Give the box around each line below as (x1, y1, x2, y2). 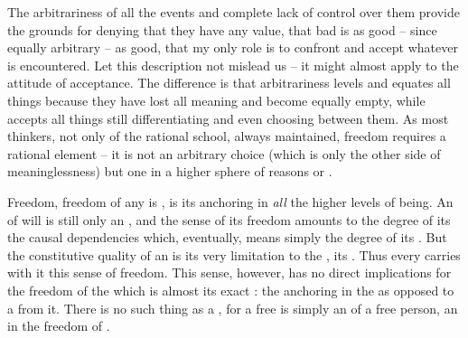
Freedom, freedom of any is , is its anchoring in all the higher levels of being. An (7, 192, 454, 211)
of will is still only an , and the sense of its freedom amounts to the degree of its (7, 210, 451, 229)
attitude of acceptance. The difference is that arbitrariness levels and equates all (7, 73, 451, 92)
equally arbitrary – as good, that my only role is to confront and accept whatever (7, 38, 458, 57)
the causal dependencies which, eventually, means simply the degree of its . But (7, 228, 447, 247)
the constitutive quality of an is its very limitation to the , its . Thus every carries (7, 245, 461, 264)
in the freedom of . (7, 316, 110, 335)
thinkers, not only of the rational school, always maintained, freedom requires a (7, 127, 446, 146)
